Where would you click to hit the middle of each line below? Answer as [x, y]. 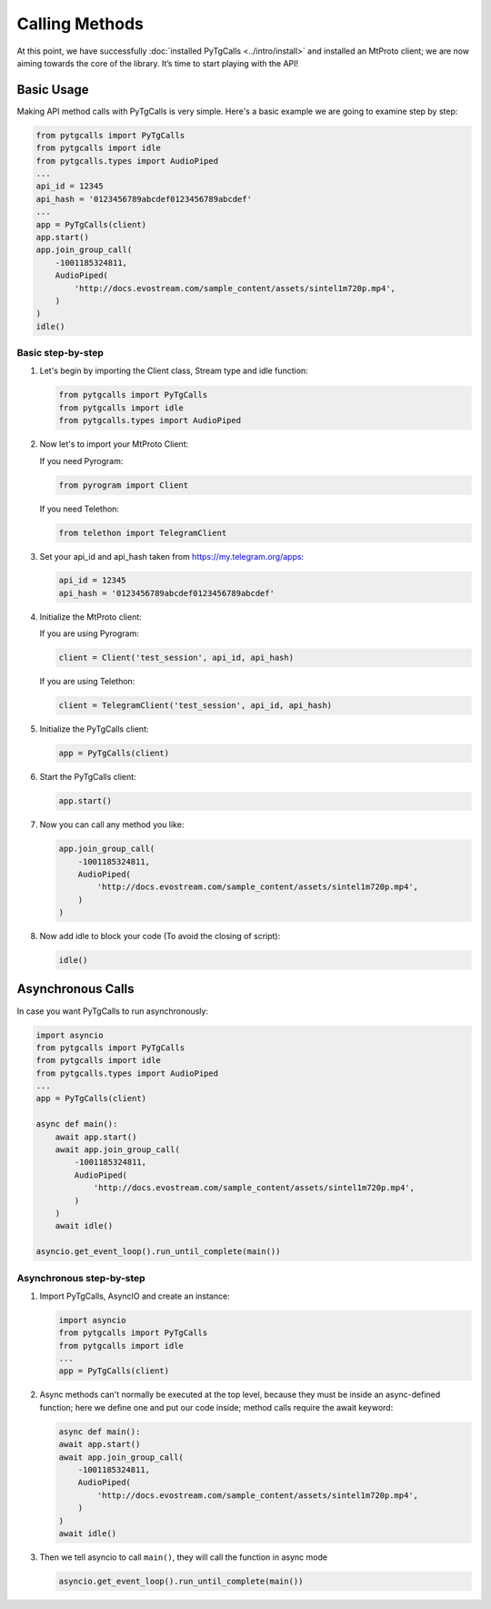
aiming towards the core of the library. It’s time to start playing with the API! [158, 63]
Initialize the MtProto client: [91, 617]
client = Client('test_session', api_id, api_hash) [176, 658]
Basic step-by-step [60, 353]
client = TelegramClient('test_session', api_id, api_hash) [195, 706]
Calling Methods [80, 24]
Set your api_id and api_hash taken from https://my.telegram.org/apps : [172, 556]
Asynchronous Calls [75, 989]
